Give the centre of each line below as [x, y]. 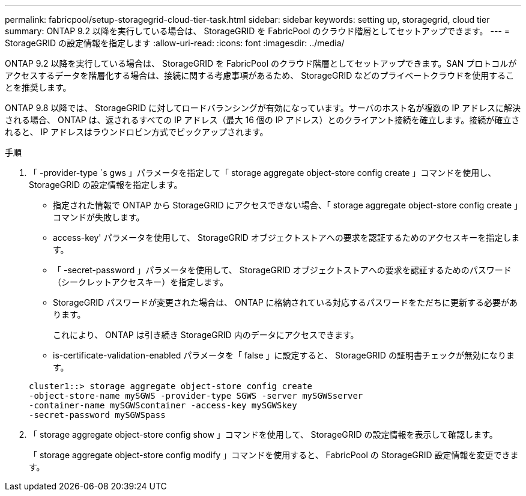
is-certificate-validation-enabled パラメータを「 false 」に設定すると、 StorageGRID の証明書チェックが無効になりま [284, 355]
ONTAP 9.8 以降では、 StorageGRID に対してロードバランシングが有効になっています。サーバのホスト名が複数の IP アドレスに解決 [263, 108]
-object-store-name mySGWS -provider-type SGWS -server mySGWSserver [196, 396]
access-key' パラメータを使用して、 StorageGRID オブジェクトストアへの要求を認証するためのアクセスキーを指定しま [286, 237]
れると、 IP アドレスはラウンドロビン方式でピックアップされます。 [137, 132]
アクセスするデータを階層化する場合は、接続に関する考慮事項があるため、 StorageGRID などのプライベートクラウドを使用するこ [260, 75]
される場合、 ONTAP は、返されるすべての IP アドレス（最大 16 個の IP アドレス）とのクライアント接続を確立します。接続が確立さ [262, 120]
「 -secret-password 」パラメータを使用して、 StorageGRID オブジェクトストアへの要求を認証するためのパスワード [282, 270]
